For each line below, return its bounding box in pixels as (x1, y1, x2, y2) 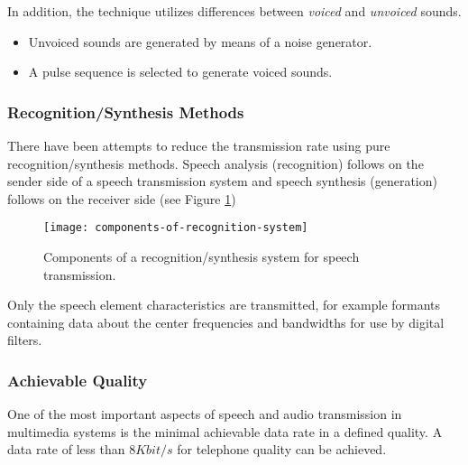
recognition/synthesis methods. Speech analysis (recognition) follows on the (7, 153, 424, 172)
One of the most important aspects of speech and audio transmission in (7, 405, 402, 423)
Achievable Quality (7, 368, 148, 391)
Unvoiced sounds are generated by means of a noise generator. (28, 32, 372, 51)
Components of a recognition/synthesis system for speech (43, 247, 360, 266)
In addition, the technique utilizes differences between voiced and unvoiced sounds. (7, 2, 462, 20)
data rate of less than (7, 440, 125, 459)
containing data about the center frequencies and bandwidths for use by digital (7, 312, 445, 331)
